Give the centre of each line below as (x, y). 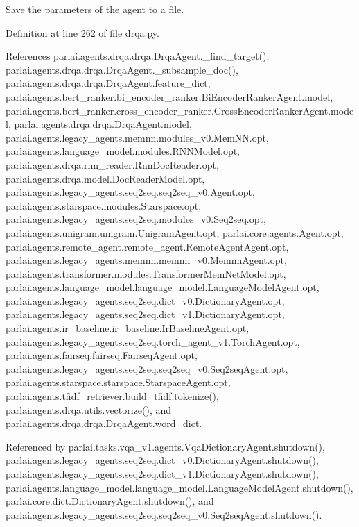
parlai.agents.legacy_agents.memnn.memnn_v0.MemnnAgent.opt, (146, 260)
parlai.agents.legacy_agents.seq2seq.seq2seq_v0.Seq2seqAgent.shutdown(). (164, 514)
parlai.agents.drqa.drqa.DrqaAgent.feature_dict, (108, 83)
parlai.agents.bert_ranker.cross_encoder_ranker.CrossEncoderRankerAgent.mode (180, 110)
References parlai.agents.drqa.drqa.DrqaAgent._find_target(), (138, 56)
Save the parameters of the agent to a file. (95, 9)
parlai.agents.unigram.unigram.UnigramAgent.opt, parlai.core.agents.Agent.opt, (175, 232)
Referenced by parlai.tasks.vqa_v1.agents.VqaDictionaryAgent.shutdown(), (165, 446)
